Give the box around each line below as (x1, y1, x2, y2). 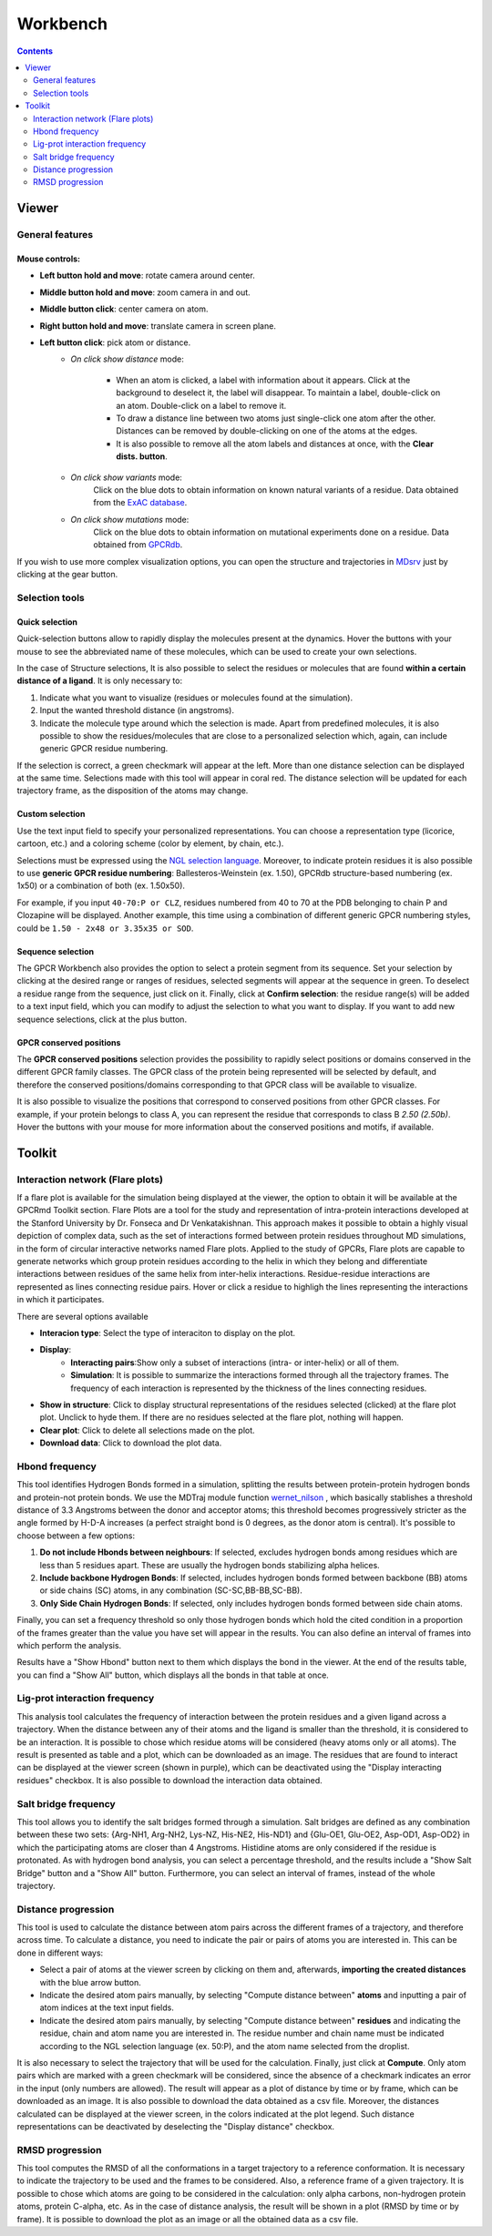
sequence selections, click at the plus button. (16, 1014, 187, 1025)
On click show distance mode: (70, 353, 184, 364)
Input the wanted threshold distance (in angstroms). (39, 705, 234, 716)
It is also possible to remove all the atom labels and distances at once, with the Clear (116, 438, 435, 449)
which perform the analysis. (16, 1639, 122, 1650)
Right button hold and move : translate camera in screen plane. (39, 320, 277, 332)
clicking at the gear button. (16, 569, 118, 580)
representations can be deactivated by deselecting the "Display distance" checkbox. (16, 2120, 335, 2131)
